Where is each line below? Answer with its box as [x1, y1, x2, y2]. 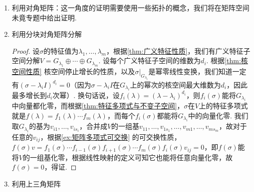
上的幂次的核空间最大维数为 [130, 79, 221, 90]
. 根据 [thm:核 [206, 55, 248, 66]
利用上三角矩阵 [11, 178, 61, 189]
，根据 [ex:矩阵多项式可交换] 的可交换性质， [40, 131, 181, 142]
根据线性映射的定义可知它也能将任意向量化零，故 [71, 152, 233, 162]
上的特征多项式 [199, 100, 248, 111]
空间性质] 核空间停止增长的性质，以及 [11, 66, 135, 76]
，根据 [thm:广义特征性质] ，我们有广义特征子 [106, 45, 251, 56]
